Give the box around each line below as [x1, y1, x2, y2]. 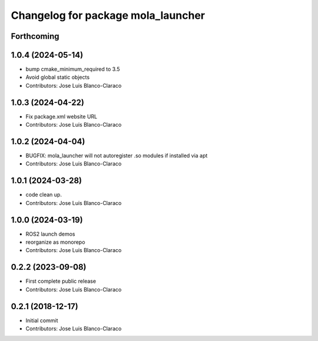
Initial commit [25, 317, 58, 324]
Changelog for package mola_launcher [11, 9, 206, 22]
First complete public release [25, 277, 97, 285]
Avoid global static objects [25, 74, 90, 81]
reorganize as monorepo [25, 239, 85, 246]
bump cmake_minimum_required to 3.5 [25, 65, 120, 73]
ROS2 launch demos [25, 230, 75, 237]
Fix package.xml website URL [25, 112, 97, 120]
